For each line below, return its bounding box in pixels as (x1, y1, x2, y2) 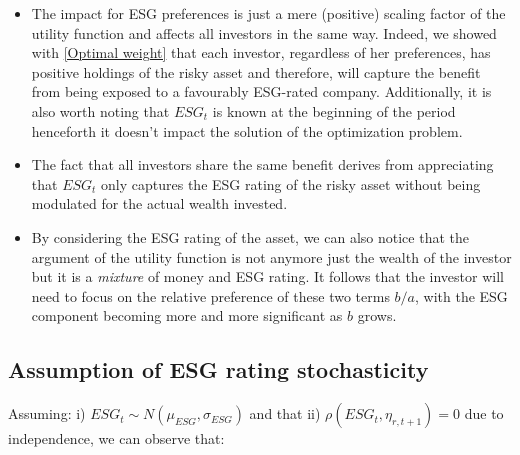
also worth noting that (31, 100, 170, 121)
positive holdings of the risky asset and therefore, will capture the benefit (31, 61, 481, 82)
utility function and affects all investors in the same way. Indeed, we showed (31, 22, 497, 43)
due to (464, 403, 504, 424)
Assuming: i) (8, 403, 86, 424)
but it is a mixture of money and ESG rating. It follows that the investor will (31, 266, 504, 287)
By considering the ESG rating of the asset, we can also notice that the (31, 226, 469, 247)
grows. (357, 305, 397, 326)
